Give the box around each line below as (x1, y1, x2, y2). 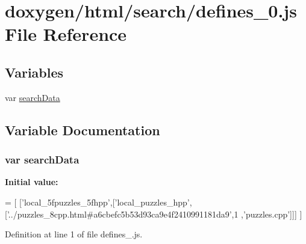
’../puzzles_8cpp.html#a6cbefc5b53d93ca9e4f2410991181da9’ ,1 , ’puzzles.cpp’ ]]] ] (7, 207, 302, 220)
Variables (5, 63, 64, 81)
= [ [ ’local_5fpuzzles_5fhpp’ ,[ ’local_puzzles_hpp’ (5, 195, 190, 208)
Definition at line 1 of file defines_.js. (5, 228, 143, 240)
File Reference (5, 22, 127, 46)
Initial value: (5, 175, 58, 188)
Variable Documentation (5, 120, 160, 139)
